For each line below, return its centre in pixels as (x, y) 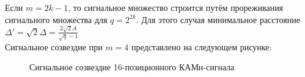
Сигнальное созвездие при (54, 46)
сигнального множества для (56, 19)
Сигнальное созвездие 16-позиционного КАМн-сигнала (132, 67)
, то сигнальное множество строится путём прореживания (176, 7)
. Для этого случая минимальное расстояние (218, 19)
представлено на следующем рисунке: (202, 46)
